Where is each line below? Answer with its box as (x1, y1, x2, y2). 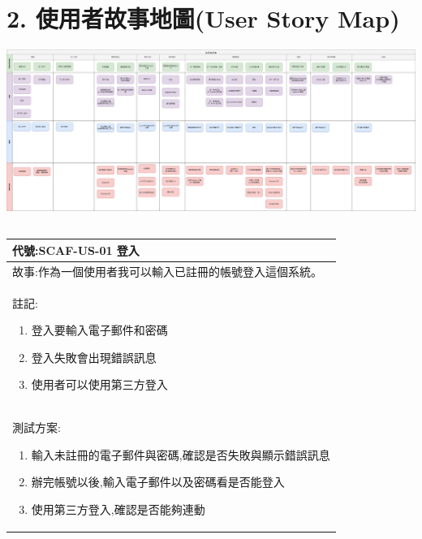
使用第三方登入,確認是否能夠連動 (31, 501, 205, 518)
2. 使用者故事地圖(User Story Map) (6, 2, 400, 35)
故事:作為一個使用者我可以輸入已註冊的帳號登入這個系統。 (12, 262, 322, 279)
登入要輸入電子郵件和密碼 (31, 321, 168, 338)
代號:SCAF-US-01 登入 (12, 241, 140, 258)
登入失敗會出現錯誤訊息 (31, 348, 157, 365)
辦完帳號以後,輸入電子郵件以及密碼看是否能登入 (31, 473, 285, 490)
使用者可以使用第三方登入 (31, 376, 168, 393)
